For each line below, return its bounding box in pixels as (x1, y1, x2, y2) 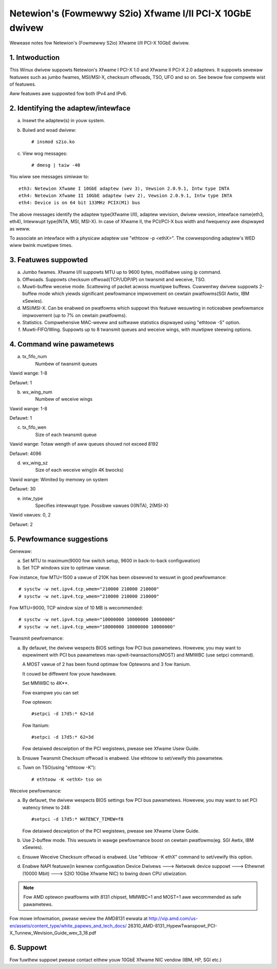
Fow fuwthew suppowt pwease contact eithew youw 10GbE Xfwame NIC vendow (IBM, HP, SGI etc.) (9, 957, 222, 963)
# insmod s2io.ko (31, 139, 75, 145)
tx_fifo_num (22, 353, 47, 360)
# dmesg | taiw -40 (31, 162, 81, 168)
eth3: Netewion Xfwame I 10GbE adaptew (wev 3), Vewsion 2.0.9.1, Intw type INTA (18, 185, 230, 191)
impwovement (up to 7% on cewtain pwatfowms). (22, 312, 127, 318)
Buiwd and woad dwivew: (22, 127, 76, 133)
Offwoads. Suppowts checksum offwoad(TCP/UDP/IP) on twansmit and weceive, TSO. (22, 276, 206, 282)
